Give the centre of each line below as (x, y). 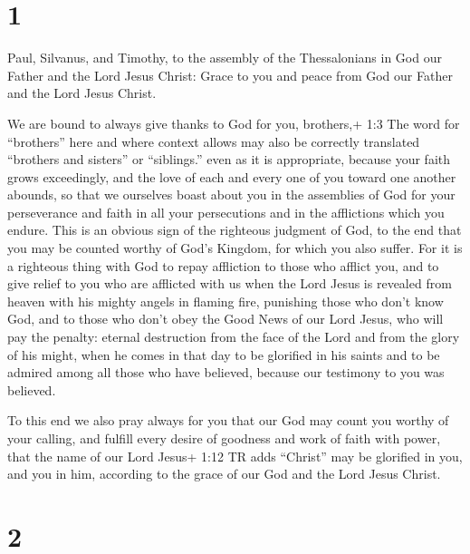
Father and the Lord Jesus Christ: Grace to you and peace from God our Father (230, 75)
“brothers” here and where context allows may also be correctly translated (214, 141)
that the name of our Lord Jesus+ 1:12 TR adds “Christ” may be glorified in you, (235, 456)
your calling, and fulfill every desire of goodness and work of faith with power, (224, 438)
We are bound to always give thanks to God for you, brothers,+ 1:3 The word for (234, 123)
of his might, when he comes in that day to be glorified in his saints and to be (224, 354)
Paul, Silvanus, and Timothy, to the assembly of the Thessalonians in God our (225, 58)
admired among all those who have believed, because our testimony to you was (226, 372)
